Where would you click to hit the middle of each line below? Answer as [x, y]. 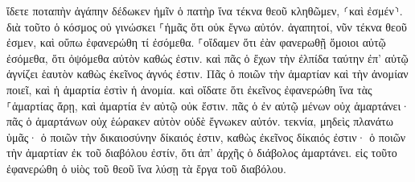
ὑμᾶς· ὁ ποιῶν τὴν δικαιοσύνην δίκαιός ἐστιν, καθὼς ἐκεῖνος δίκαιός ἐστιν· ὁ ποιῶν [206, 136]
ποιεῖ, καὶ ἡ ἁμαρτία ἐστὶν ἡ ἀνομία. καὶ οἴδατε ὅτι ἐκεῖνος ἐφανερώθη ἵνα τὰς [189, 89]
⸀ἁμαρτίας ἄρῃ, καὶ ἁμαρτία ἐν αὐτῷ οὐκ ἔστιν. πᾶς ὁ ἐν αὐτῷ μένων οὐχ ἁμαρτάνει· [208, 105]
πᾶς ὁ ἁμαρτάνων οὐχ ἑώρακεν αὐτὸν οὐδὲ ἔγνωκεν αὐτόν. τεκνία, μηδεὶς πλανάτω [200, 121]
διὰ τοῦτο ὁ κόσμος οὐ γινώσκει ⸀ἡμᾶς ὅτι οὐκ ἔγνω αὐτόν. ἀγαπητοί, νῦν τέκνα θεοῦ [207, 26]
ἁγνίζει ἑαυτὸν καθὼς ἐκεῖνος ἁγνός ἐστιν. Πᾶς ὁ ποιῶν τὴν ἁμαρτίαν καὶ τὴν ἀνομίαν [207, 74]
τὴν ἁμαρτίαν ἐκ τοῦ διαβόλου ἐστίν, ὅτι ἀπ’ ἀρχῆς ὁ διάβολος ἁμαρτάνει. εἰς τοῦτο [202, 153]
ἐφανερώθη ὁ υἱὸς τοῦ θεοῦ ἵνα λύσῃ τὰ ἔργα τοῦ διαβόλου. [146, 168]
